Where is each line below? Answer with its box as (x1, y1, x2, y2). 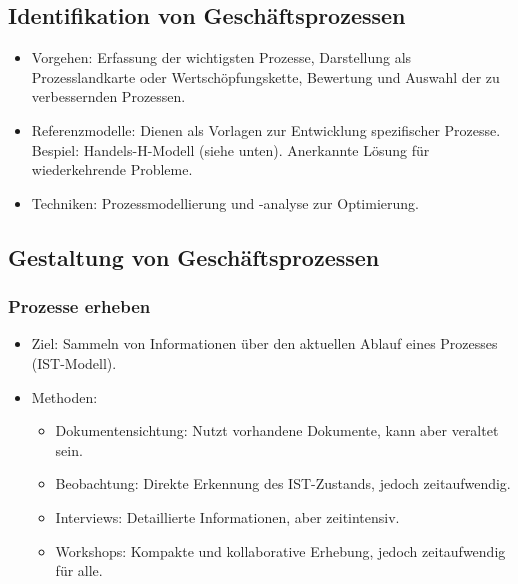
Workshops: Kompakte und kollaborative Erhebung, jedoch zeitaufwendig (55, 540, 506, 561)
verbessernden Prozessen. (31, 86, 186, 107)
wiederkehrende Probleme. (31, 159, 193, 180)
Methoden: (31, 386, 98, 407)
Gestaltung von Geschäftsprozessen (8, 241, 380, 272)
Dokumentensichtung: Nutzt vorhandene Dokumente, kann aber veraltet (55, 420, 499, 441)
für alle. (55, 560, 103, 581)
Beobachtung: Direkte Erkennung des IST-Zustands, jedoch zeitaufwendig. (55, 473, 511, 494)
